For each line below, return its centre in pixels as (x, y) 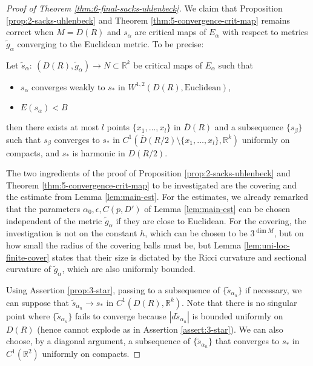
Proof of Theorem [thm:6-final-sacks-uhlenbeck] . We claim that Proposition (144, 8)
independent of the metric (54, 220)
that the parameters (43, 208)
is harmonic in (99, 152)
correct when (30, 32)
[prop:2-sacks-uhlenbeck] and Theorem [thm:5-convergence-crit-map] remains (148, 20)
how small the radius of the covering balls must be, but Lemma (124, 245)
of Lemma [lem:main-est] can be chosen (217, 208)
